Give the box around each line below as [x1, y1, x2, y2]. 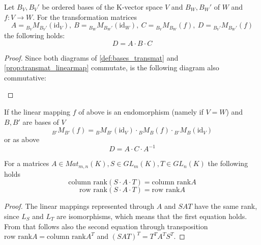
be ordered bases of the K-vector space [42, 2, 163, 12]
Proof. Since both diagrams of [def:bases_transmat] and [4, 52, 179, 63]
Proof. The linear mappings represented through [4, 201, 155, 211]
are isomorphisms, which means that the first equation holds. [56, 210, 247, 221]
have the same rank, [194, 201, 257, 211]
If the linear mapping [4, 106, 70, 117]
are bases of [22, 116, 59, 127]
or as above [4, 134, 40, 145]
